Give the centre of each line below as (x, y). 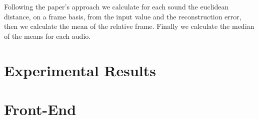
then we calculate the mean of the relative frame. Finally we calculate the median (129, 26)
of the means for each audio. (47, 36)
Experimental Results (80, 70)
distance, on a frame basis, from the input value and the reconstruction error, (123, 16)
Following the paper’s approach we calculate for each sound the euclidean (116, 6)
